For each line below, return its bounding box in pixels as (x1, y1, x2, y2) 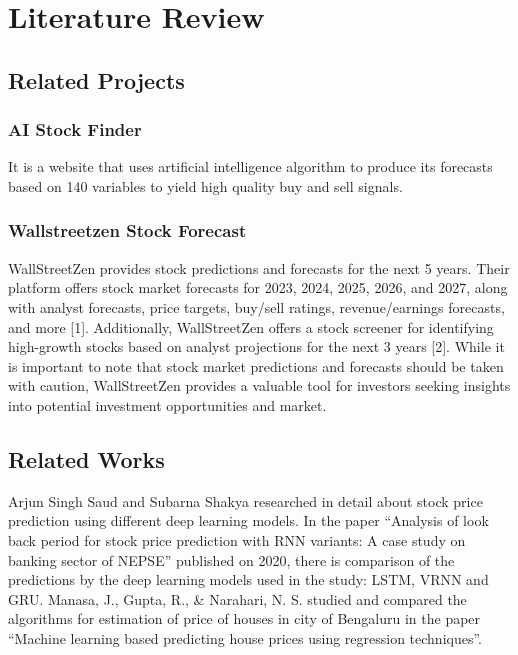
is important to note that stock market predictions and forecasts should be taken (8, 355, 504, 376)
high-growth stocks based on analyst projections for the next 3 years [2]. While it (8, 336, 505, 357)
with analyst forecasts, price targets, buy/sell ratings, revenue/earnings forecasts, (8, 296, 505, 317)
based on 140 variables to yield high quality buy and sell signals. (8, 175, 403, 196)
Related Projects (8, 64, 185, 95)
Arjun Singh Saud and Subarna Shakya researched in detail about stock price (8, 490, 483, 511)
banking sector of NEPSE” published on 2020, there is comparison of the (8, 549, 455, 570)
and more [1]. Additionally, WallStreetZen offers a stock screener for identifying (8, 316, 494, 337)
